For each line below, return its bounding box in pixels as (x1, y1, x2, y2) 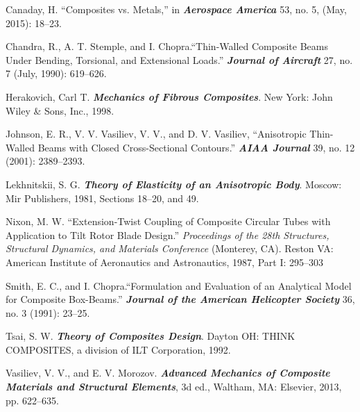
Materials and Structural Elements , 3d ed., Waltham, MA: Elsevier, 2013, (6, 379, 342, 394)
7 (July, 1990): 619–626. (6, 66, 107, 81)
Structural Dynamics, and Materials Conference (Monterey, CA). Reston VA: (6, 241, 334, 256)
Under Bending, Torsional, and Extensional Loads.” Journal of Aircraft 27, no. (6, 52, 353, 67)
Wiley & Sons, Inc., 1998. (6, 103, 114, 117)
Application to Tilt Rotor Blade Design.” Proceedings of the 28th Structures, (6, 227, 329, 242)
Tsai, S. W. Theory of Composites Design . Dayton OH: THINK (6, 329, 295, 343)
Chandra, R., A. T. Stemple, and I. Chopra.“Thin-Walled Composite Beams (6, 39, 328, 53)
